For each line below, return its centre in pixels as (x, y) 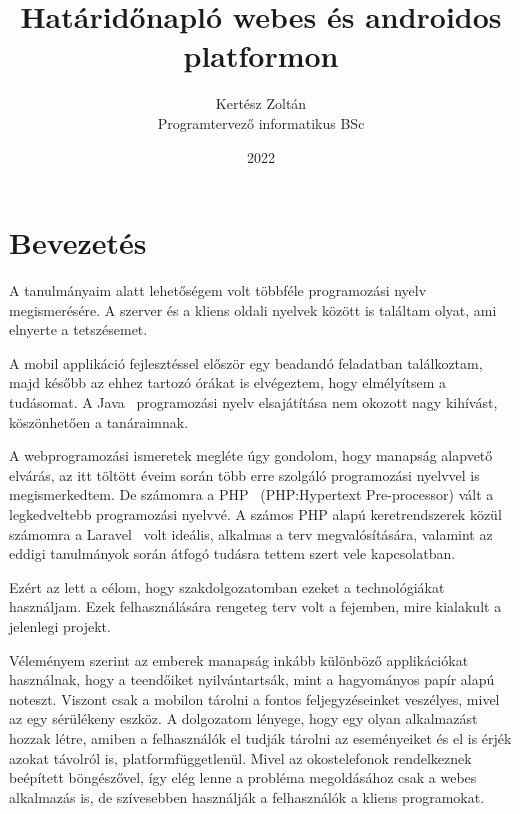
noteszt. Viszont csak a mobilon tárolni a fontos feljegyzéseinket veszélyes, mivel (254, 698)
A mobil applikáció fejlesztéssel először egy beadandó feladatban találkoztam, (246, 362)
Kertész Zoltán (261, 103)
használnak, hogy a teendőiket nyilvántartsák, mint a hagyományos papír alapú (252, 679)
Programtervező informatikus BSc (261, 122)
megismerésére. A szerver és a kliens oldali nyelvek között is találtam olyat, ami (253, 309)
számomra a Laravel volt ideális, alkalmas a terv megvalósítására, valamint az (251, 533)
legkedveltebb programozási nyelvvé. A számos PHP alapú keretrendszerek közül (255, 513)
